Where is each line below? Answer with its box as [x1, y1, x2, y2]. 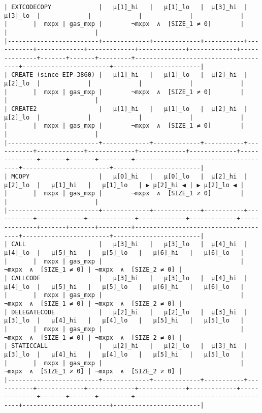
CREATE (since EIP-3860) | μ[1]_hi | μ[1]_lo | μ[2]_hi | [11, 71, 248, 79]
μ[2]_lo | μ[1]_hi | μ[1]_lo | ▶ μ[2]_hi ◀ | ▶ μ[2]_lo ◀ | [4, 181, 244, 189]
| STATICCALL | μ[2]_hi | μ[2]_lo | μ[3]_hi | [4, 342, 248, 350]
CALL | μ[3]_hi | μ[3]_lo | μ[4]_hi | [11, 241, 248, 248]
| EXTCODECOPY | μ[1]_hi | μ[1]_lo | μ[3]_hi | [4, 4, 248, 11]
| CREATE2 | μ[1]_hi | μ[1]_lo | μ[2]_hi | [4, 105, 248, 112]
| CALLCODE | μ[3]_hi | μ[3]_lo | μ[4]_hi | [4, 275, 248, 282]
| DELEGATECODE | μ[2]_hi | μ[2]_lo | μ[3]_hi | [4, 308, 248, 316]
